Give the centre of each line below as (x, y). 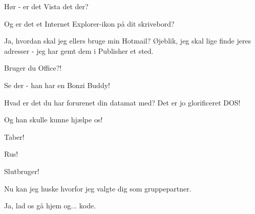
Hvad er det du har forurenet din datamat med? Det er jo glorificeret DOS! (122, 102)
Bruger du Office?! (33, 68)
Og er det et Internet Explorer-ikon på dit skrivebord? (89, 23)
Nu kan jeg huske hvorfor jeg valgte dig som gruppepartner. (98, 188)
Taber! (14, 136)
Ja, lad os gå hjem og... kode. (50, 206)
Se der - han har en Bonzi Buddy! (57, 85)
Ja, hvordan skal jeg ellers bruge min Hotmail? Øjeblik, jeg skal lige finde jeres (128, 41)
